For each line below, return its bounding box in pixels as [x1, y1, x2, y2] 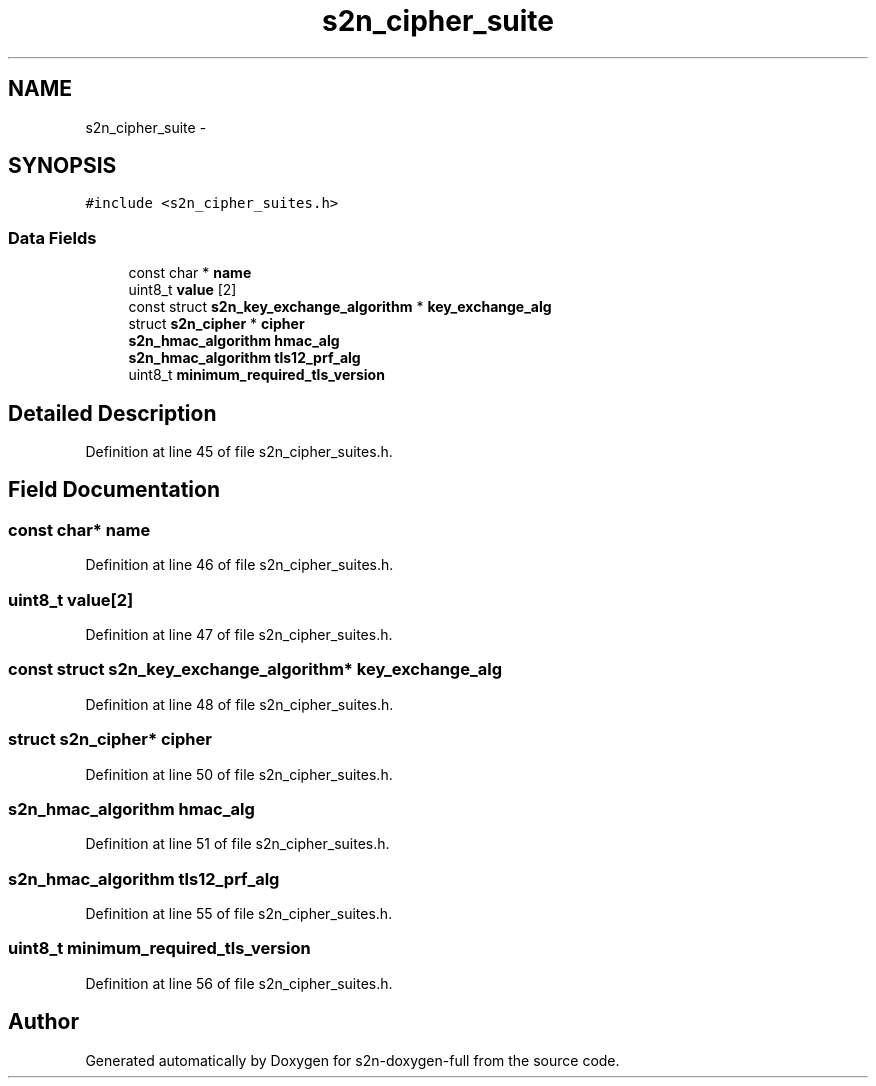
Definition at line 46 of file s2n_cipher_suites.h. [85, 556, 394, 574]
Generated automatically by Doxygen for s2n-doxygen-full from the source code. [85, 1051, 620, 1069]
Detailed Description [8, 400, 217, 426]
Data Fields [8, 227, 97, 248]
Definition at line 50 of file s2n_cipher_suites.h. [85, 765, 393, 783]
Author [8, 1009, 79, 1035]
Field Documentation [8, 477, 220, 503]
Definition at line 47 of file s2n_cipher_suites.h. [85, 626, 393, 643]
